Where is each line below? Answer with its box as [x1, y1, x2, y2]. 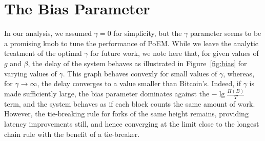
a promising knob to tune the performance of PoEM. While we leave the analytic [4, 37, 259, 48]
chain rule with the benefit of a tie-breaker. [4, 128, 140, 139]
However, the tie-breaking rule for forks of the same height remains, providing [4, 108, 249, 119]
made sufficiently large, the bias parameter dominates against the [4, 88, 210, 98]
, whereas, [223, 68, 255, 78]
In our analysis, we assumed [4, 28, 92, 38]
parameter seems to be [190, 28, 261, 38]
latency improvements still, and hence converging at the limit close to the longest [4, 118, 259, 129]
